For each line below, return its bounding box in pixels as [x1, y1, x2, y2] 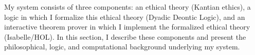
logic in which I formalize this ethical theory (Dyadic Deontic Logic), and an [4, 11, 245, 22]
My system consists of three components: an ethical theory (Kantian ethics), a [4, 2, 251, 12]
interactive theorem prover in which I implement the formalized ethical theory [4, 21, 250, 32]
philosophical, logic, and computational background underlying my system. [4, 41, 240, 52]
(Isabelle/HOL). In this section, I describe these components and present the [4, 31, 246, 42]
